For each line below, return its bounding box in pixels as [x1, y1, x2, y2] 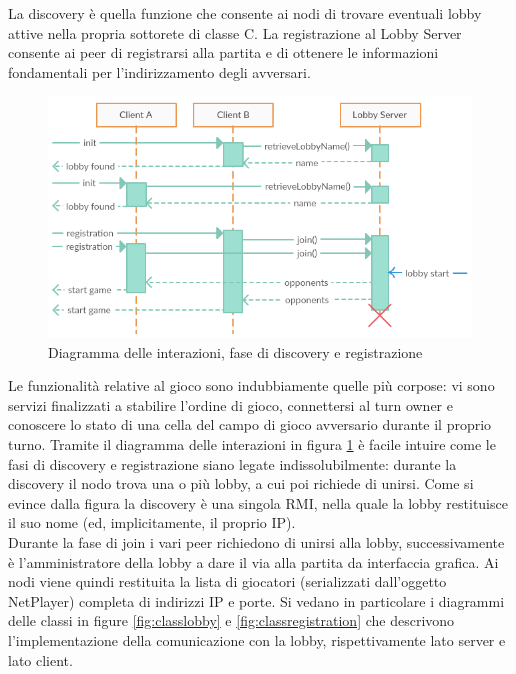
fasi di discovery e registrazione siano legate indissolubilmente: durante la [8, 453, 457, 474]
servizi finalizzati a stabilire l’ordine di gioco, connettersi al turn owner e [8, 394, 453, 415]
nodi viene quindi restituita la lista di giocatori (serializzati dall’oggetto [8, 571, 447, 592]
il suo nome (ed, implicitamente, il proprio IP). [8, 512, 296, 533]
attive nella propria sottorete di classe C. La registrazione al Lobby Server [8, 22, 462, 43]
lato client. [8, 649, 73, 670]
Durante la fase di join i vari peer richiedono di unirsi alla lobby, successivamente [8, 532, 505, 553]
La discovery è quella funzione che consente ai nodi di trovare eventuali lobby [8, 3, 482, 23]
